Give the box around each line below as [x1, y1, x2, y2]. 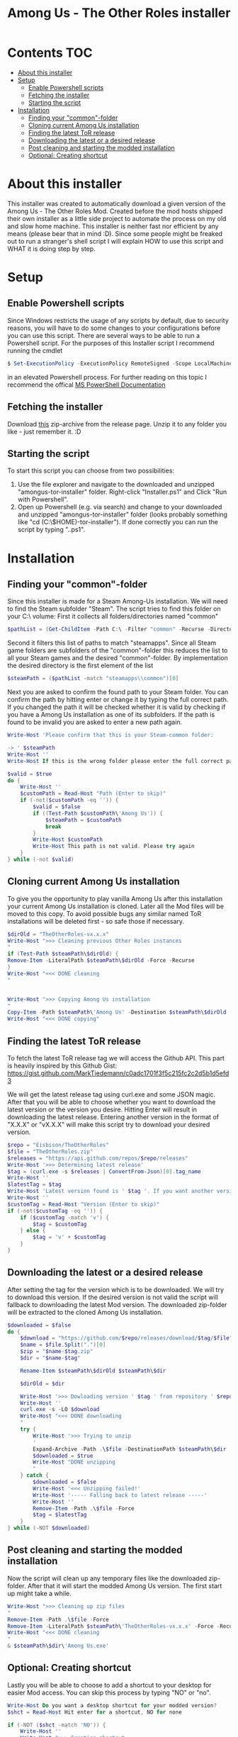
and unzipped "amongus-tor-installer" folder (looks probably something [17, 510, 228, 519]
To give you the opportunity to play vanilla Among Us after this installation [7, 894, 223, 903]
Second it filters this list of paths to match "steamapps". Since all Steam [7, 639, 217, 647]
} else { [20, 1227, 46, 1234]
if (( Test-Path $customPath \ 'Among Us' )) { [33, 810, 163, 817]
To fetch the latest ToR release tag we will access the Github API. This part [7, 1054, 225, 1062]
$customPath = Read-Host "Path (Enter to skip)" [20, 790, 166, 798]
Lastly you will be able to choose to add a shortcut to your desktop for [7, 1680, 212, 1689]
